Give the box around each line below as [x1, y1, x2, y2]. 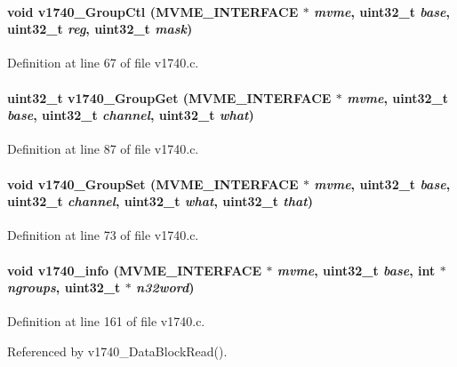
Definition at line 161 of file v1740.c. [7, 312, 205, 331]
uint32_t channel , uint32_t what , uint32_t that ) [7, 192, 313, 211]
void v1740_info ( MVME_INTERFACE [7, 260, 262, 279]
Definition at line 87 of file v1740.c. [7, 140, 199, 158]
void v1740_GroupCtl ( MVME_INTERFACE [7, 2, 299, 20]
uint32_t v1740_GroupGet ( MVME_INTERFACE [7, 88, 332, 107]
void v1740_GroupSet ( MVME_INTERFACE [7, 174, 299, 193]
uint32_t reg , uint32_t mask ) [7, 20, 193, 38]
